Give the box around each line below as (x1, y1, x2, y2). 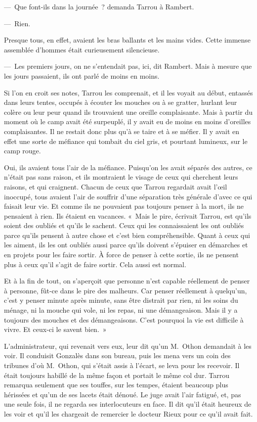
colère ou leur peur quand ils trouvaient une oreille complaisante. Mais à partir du (4, 106, 253, 117)
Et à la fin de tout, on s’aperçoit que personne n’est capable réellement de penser (4, 276, 250, 286)
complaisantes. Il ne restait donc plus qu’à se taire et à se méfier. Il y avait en (4, 126, 240, 136)
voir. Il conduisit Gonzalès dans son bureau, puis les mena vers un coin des (4, 350, 231, 361)
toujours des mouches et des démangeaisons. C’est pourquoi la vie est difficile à (4, 314, 244, 325)
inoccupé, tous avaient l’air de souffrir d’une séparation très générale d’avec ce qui (4, 191, 253, 201)
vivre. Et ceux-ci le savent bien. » (4, 324, 107, 334)
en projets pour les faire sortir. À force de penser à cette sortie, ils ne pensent (4, 249, 239, 260)
